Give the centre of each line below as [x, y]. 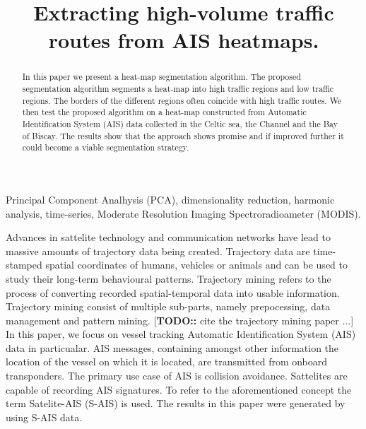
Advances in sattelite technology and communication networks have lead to [168, 237]
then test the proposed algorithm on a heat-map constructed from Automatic [164, 112]
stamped [24, 265]
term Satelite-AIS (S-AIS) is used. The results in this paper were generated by [176, 403]
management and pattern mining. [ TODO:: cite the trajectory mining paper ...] [180, 320]
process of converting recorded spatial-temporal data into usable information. [173, 292]
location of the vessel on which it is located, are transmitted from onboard [167, 362]
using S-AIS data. [44, 417]
